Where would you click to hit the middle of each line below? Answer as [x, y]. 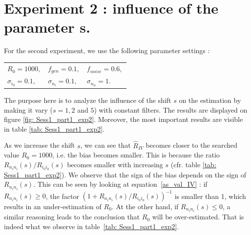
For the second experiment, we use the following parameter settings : [107, 50]
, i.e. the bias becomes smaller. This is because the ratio [136, 155]
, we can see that [105, 145]
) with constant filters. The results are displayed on [171, 109]
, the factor [62, 196]
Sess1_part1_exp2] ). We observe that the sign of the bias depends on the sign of [125, 174]
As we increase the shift [40, 145]
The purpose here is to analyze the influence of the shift [88, 100]
